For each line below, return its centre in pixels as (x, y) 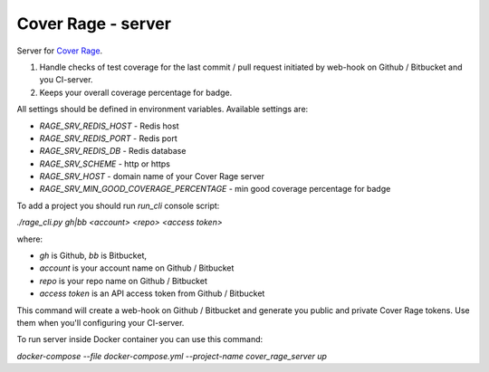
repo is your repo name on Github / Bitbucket (123, 281)
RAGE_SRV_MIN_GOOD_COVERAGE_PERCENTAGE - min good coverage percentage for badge (215, 189)
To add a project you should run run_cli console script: (118, 205)
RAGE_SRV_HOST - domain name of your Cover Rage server (152, 176)
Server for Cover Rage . (60, 51)
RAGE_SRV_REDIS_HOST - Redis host (109, 126)
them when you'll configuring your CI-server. (101, 322)
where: (30, 239)
